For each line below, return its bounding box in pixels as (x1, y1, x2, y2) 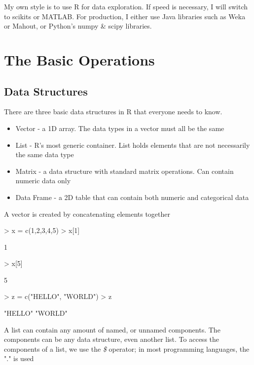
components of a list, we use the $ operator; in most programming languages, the (4, 343, 250, 354)
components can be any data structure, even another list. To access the (4, 334, 219, 344)
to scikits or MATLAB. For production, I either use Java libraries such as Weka (4, 11, 246, 21)
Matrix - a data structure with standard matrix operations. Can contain (15, 166, 234, 176)
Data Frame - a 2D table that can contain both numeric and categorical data (15, 192, 249, 202)
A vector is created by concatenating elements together (4, 208, 170, 219)
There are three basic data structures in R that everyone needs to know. (4, 106, 222, 117)
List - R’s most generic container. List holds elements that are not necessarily (15, 139, 250, 150)
